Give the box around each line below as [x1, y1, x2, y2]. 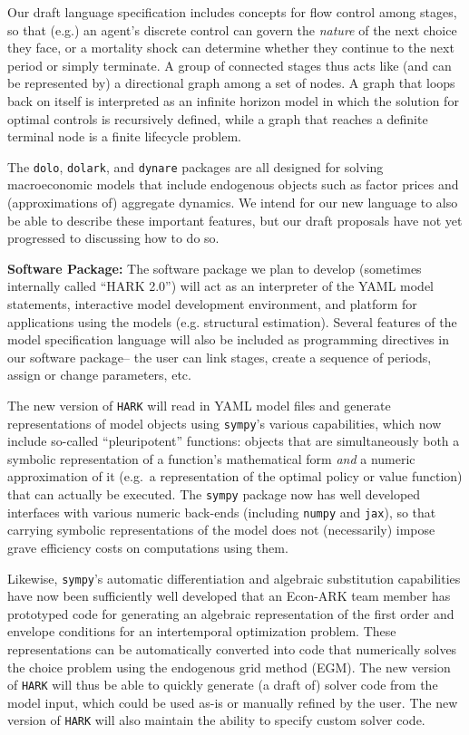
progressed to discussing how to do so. [7, 228, 220, 247]
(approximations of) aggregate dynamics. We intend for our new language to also [7, 193, 458, 211]
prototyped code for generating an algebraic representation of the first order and [7, 604, 454, 623]
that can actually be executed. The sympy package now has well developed [7, 485, 421, 504]
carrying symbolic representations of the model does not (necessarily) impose [7, 520, 435, 539]
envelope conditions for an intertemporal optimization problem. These [7, 622, 396, 641]
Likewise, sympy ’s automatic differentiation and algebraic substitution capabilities [7, 568, 461, 587]
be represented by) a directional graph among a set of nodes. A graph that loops [7, 73, 455, 92]
